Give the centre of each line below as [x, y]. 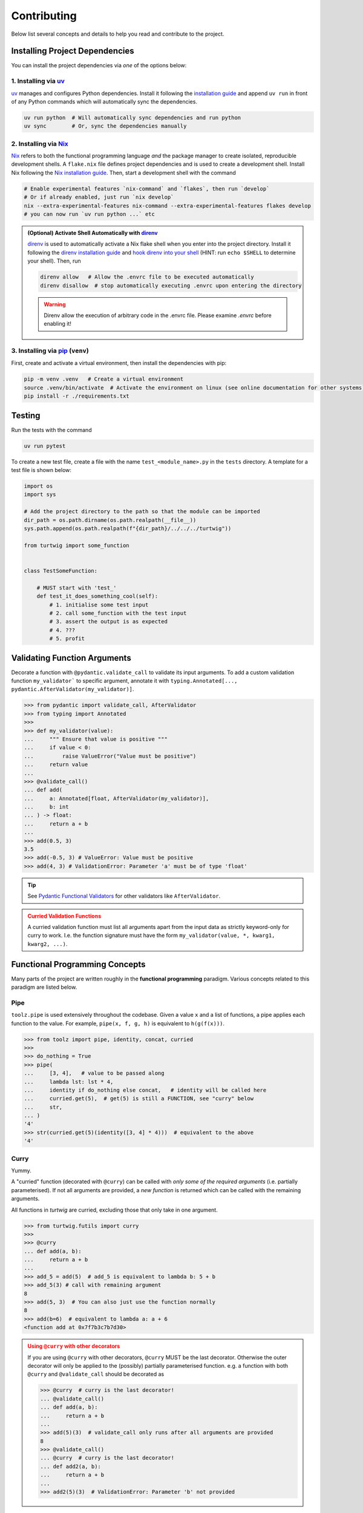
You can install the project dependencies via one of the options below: [99, 65]
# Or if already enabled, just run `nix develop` [99, 197]
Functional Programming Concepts [78, 964]
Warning [55, 304]
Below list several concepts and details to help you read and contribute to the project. [118, 34]
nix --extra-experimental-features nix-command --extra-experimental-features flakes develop [168, 205]
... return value [56, 765]
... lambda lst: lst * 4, [69, 1081]
